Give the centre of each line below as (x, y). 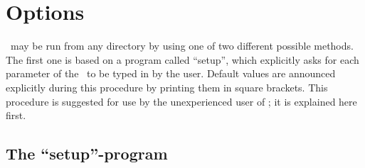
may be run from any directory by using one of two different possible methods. (182, 46)
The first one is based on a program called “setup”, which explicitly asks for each (182, 59)
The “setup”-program (87, 153)
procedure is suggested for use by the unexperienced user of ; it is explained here (181, 101)
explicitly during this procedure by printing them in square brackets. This (167, 87)
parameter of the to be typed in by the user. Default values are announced (171, 73)
